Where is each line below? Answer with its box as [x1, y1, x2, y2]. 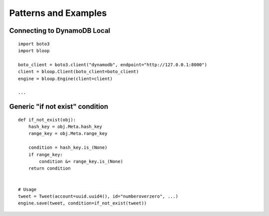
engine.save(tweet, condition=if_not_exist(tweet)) [18, 201, 147, 206]
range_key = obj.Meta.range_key [28, 131, 108, 136]
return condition [28, 166, 71, 171]
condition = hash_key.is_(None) [28, 145, 108, 150]
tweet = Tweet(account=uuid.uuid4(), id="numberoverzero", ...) [18, 194, 179, 199]
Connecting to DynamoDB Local [9, 26, 111, 35]
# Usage [18, 187, 37, 192]
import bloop [18, 48, 50, 53]
